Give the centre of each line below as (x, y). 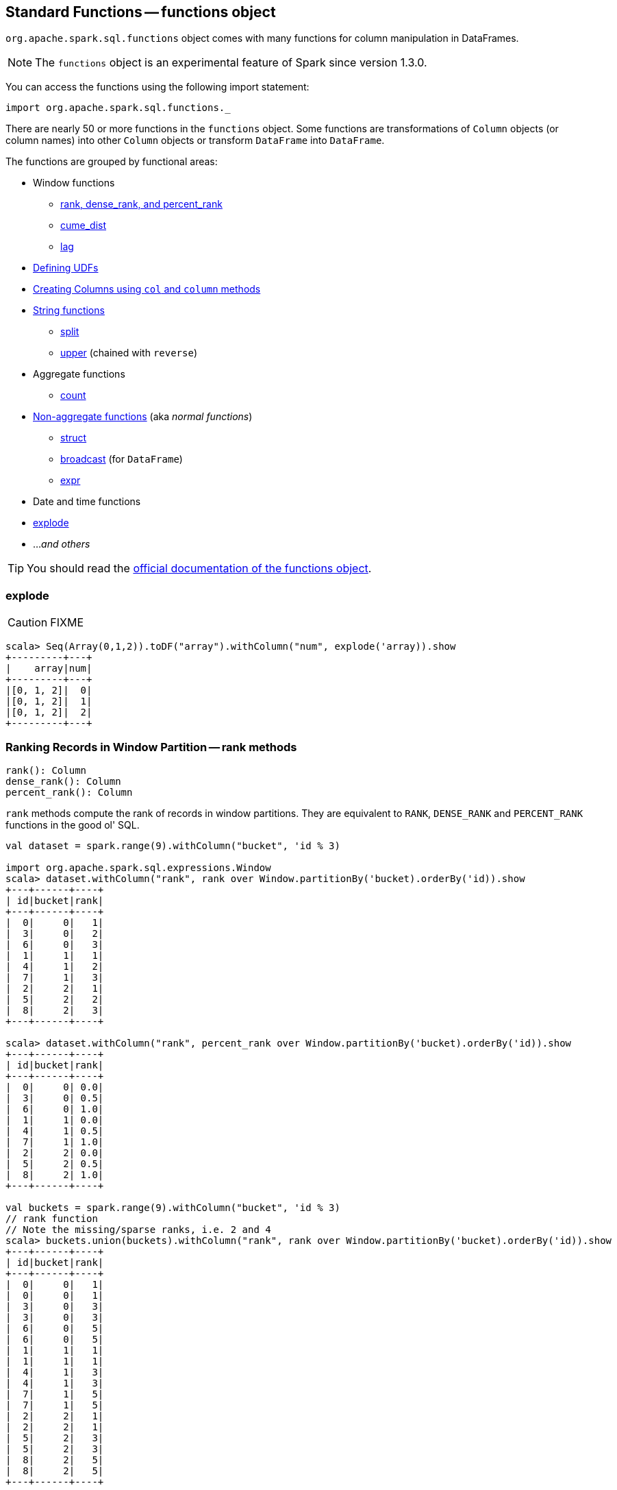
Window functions (74, 183)
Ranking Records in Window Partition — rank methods (151, 747)
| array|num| (49, 669)
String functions (69, 310)
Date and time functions (87, 502)
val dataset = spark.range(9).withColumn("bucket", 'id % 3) (173, 845)
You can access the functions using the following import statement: (158, 87)
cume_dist (84, 225)
